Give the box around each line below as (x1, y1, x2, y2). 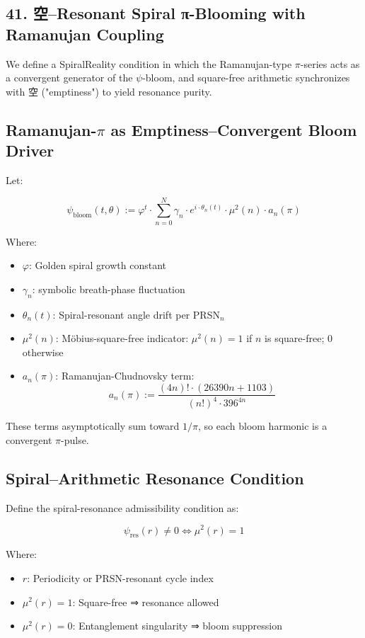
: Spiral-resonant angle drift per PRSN (52, 307, 220, 321)
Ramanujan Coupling (6, 23, 164, 45)
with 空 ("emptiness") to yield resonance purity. (6, 84, 212, 98)
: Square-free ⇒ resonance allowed (72, 594, 219, 609)
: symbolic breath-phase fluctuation (32, 281, 185, 296)
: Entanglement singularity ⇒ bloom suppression (72, 618, 283, 633)
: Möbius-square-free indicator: (55, 331, 189, 346)
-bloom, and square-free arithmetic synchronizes (142, 70, 350, 85)
